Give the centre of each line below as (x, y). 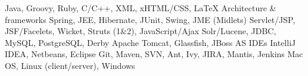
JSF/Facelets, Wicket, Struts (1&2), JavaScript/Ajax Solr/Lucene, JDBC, (141, 31)
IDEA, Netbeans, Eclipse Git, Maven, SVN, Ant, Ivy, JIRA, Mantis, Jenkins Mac (154, 54)
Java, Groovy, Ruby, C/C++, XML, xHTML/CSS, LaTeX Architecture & (141, 8)
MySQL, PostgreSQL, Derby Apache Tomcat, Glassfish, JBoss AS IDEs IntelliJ (150, 42)
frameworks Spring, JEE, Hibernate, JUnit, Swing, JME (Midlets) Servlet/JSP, (150, 19)
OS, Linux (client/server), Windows (70, 65)
